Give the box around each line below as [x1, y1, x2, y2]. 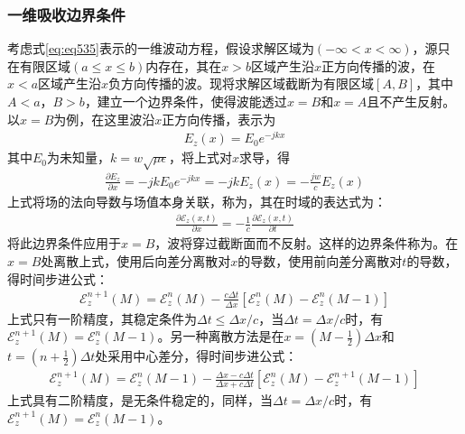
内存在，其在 [145, 56, 222, 75]
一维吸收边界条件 [7, 3, 126, 25]
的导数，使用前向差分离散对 [237, 252, 403, 271]
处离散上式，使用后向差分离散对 [41, 252, 231, 271]
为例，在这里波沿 [53, 109, 155, 128]
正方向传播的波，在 [321, 56, 435, 75]
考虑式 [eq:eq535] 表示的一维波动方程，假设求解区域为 [7, 39, 314, 58]
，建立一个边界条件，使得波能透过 [84, 92, 287, 110]
